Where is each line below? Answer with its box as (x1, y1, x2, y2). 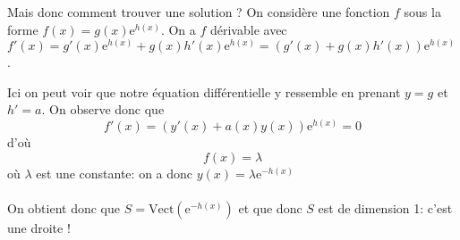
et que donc (238, 198, 302, 217)
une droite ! (7, 218, 71, 236)
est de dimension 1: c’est (318, 198, 453, 217)
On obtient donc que (7, 198, 121, 217)
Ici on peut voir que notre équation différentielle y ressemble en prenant (7, 82, 401, 101)
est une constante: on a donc (36, 163, 193, 182)
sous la (404, 3, 441, 21)
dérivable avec (209, 20, 287, 38)
